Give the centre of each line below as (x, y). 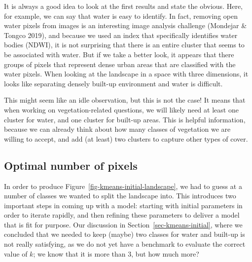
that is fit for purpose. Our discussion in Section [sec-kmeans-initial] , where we (123, 224)
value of (16, 253)
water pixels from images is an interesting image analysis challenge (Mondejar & (126, 25)
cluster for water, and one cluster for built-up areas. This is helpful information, (125, 119)
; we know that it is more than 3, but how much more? (116, 253)
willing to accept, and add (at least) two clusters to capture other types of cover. (126, 138)
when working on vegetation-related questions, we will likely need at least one (121, 109)
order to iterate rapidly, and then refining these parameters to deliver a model (122, 215)
